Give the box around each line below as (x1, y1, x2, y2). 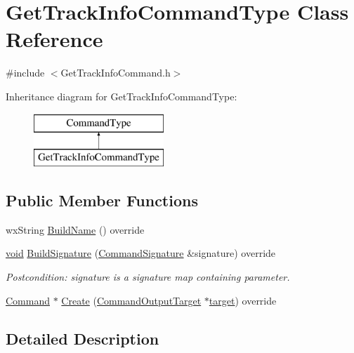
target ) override (209, 293, 277, 307)
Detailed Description (6, 327, 159, 349)
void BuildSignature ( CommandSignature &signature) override (6, 246, 276, 260)
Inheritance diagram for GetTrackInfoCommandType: (6, 88, 237, 103)
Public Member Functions (6, 189, 198, 211)
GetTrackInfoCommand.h (60, 65, 171, 80)
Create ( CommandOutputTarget (61, 293, 202, 307)
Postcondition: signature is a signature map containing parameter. (6, 269, 290, 284)
